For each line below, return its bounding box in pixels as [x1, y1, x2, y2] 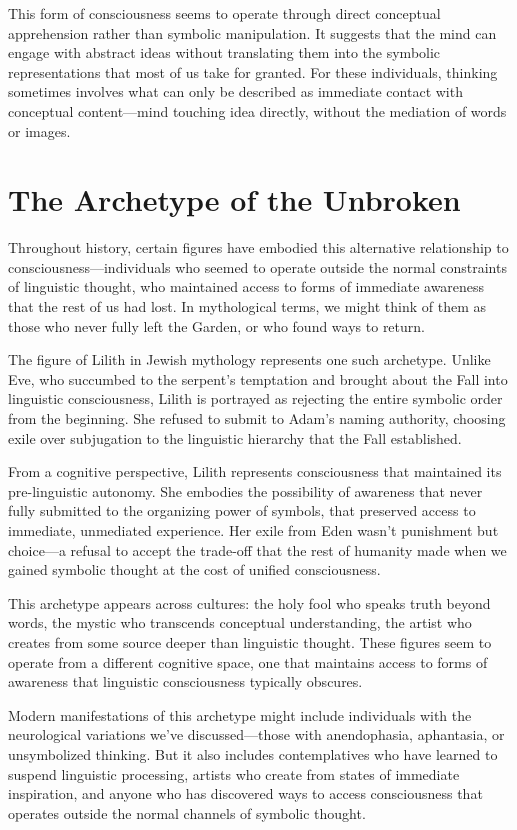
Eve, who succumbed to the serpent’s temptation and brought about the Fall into [8, 368, 508, 389]
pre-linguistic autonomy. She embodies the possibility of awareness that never [8, 480, 483, 501]
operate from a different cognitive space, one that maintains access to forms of [8, 651, 488, 672]
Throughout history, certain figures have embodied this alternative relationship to [8, 237, 509, 258]
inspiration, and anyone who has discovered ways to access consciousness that [8, 783, 483, 804]
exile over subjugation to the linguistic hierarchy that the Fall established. [8, 427, 462, 448]
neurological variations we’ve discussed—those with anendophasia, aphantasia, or [8, 724, 505, 745]
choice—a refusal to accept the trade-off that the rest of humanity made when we [8, 539, 507, 560]
